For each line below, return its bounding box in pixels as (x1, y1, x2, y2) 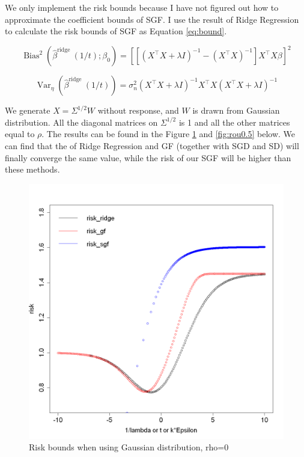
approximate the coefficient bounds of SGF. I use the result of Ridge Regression (5, 13, 299, 25)
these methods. (5, 163, 60, 176)
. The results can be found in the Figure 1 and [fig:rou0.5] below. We (41, 127, 296, 140)
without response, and (97, 104, 179, 117)
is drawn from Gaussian (192, 104, 280, 117)
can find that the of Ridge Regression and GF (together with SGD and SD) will (5, 140, 299, 152)
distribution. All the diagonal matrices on (5, 115, 158, 128)
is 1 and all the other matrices (178, 115, 290, 128)
